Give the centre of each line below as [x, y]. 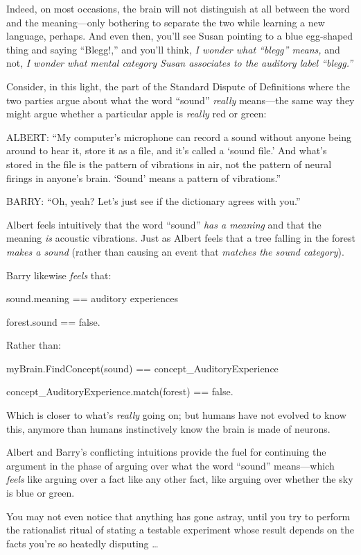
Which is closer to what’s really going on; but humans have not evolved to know [176, 415]
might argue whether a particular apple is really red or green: [137, 114]
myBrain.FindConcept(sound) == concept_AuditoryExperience [142, 368]
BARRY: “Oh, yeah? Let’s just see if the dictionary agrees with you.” [153, 201]
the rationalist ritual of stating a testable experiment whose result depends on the [180, 530]
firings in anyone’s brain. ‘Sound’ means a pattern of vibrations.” [144, 177]
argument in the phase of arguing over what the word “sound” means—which [170, 465]
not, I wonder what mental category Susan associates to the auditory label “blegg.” [180, 63]
